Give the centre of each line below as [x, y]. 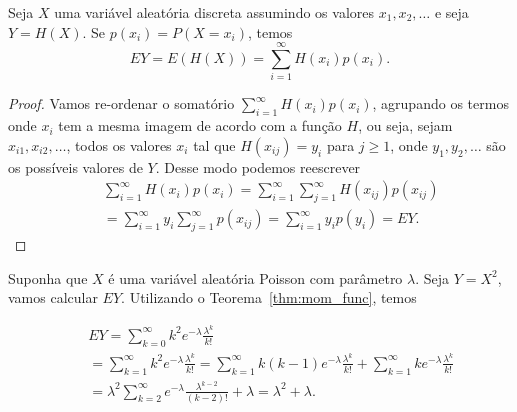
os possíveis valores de [75, 166]
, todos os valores [119, 144]
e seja [451, 12]
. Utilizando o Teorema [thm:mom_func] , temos [269, 297]
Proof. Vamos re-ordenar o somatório [121, 103]
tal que [214, 144]
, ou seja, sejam [405, 125]
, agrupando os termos [440, 103]
